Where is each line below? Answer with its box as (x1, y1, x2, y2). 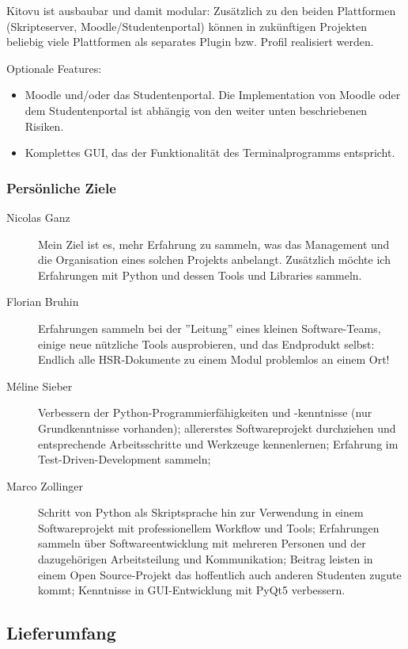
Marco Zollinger (6, 477, 83, 494)
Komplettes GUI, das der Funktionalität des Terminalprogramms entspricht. (25, 144, 395, 161)
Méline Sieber (6, 377, 73, 394)
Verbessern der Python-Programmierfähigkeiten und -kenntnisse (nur (38, 404, 372, 421)
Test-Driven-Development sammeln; (38, 451, 211, 468)
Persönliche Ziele (6, 178, 116, 197)
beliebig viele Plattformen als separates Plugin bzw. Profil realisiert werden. (6, 33, 374, 50)
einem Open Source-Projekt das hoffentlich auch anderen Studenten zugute (38, 566, 402, 582)
